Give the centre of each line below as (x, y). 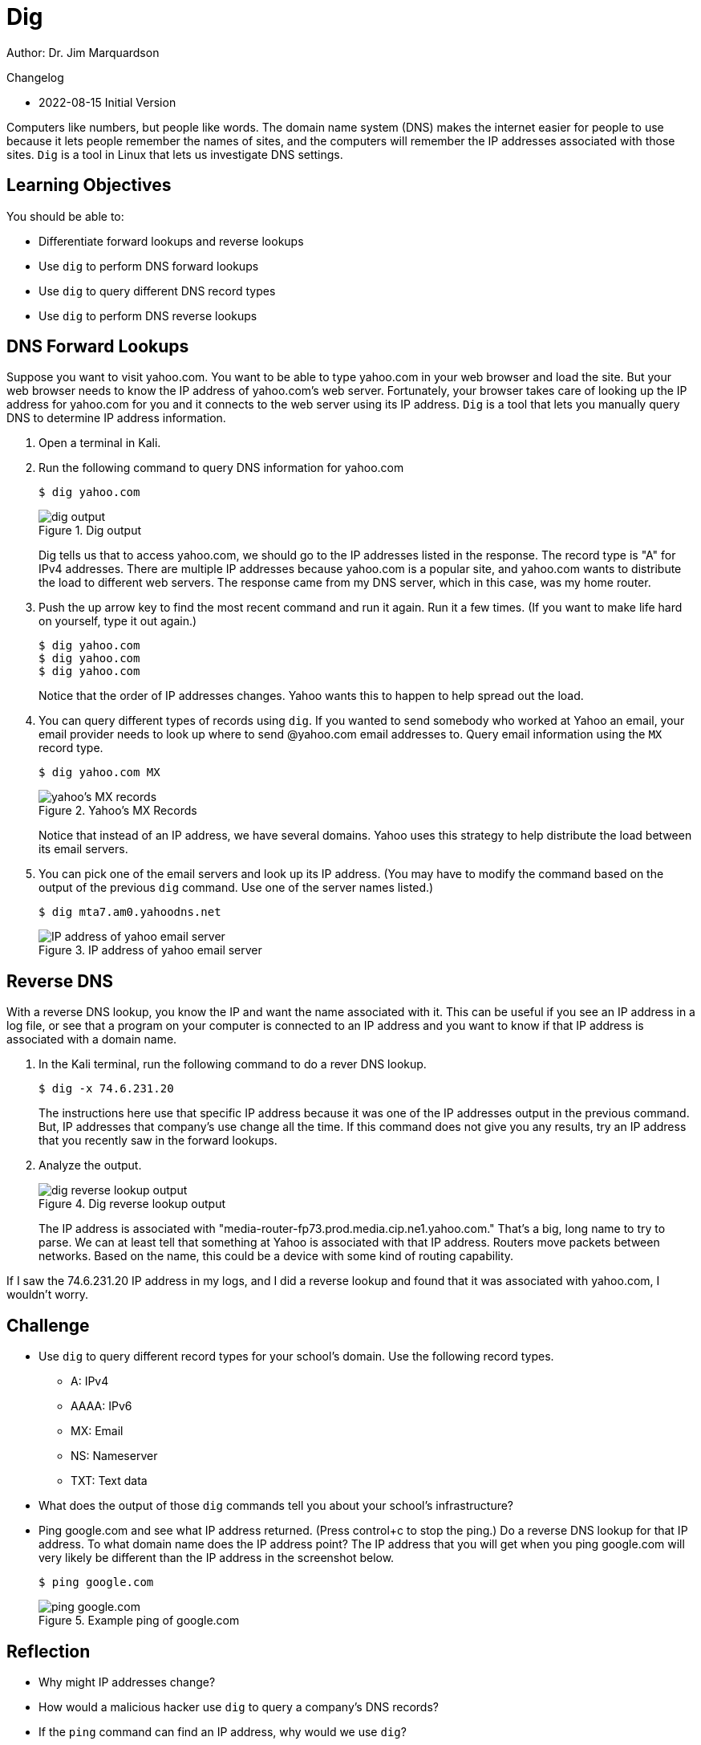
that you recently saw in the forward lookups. (158, 1141)
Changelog (35, 77)
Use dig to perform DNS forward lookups (149, 266)
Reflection (49, 1651)
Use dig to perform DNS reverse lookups (148, 315)
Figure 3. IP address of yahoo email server (150, 950)
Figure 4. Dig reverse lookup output (132, 1204)
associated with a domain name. (92, 1039)
